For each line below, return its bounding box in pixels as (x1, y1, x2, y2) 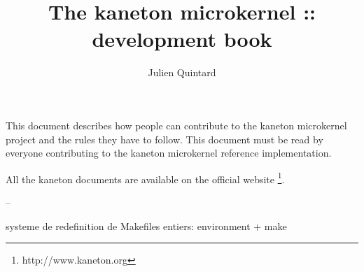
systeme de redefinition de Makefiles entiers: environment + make (6, 218, 287, 233)
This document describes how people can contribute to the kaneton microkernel (6, 117, 347, 132)
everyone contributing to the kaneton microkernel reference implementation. (6, 145, 332, 160)
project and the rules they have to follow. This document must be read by (6, 131, 323, 146)
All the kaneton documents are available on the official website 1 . (6, 169, 285, 186)
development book (92, 24, 272, 53)
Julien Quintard (148, 65, 216, 80)
